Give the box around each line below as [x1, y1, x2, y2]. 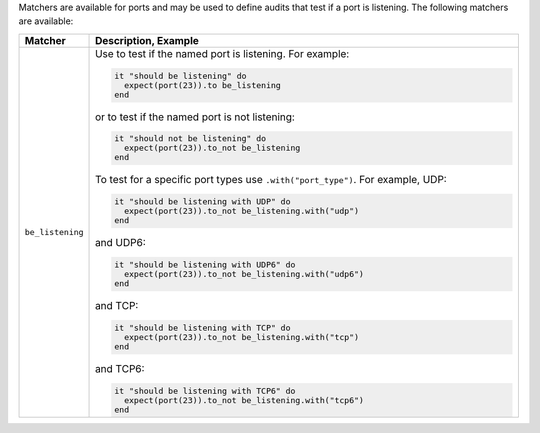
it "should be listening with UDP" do [114, 196, 291, 207]
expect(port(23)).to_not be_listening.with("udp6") [123, 269, 365, 280]
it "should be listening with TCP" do [114, 322, 291, 333]
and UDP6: [95, 236, 147, 250]
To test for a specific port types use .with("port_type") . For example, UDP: [95, 173, 447, 187]
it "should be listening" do [114, 70, 247, 81]
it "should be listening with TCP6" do [114, 385, 296, 396]
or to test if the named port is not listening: [95, 110, 295, 124]
